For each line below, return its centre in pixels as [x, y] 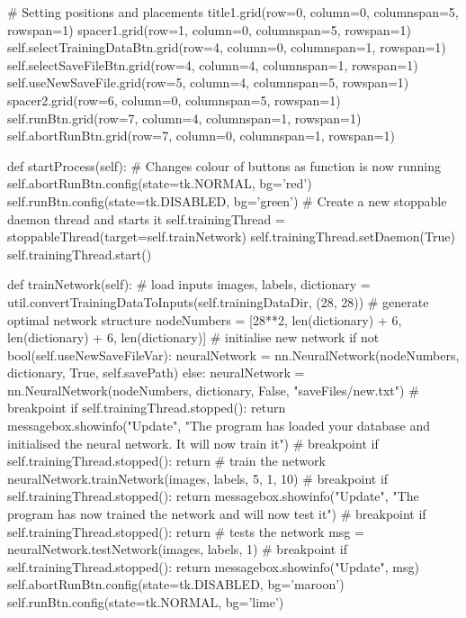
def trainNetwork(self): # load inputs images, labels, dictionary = [189, 284]
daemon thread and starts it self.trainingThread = [146, 218]
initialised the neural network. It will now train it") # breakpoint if [193, 443]
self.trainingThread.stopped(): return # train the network [166, 461]
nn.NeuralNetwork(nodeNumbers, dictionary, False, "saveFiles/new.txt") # [213, 390]
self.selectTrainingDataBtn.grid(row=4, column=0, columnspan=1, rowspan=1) [227, 47]
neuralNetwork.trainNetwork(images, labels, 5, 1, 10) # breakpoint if [198, 478]
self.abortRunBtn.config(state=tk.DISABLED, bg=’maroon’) [176, 584]
